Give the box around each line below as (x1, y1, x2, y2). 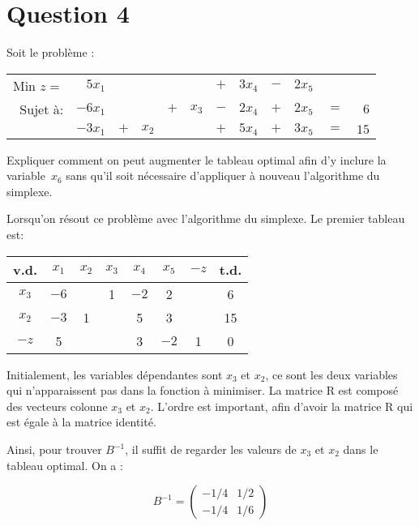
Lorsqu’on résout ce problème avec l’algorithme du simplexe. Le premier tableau (6, 210, 405, 227)
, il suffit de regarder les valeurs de (125, 441, 297, 457)
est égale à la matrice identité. (6, 413, 156, 430)
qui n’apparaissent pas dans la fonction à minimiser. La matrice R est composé (6, 382, 399, 399)
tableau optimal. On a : (6, 456, 123, 473)
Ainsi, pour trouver (6, 441, 102, 457)
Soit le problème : (6, 44, 95, 61)
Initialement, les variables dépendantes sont (6, 366, 223, 383)
